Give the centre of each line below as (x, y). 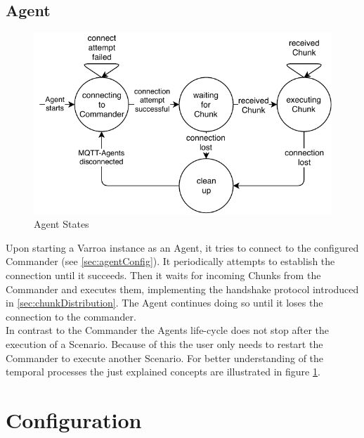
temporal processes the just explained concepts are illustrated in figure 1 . (163, 372)
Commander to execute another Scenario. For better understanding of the (165, 358)
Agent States (61, 224)
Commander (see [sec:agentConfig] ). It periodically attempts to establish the (170, 261)
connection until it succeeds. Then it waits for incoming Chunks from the (163, 275)
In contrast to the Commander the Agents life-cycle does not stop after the (168, 330)
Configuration (74, 419)
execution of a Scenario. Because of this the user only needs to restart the (164, 343)
